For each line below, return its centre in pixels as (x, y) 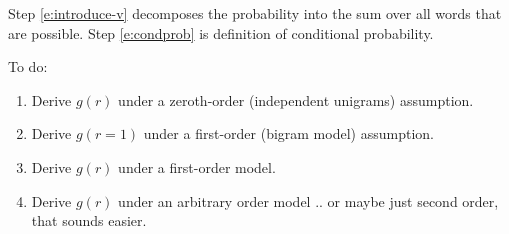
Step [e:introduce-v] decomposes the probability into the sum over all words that (255, 13)
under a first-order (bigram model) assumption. (288, 133)
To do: (28, 66)
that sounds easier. (89, 220)
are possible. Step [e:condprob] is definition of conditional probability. (221, 32)
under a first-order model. (197, 166)
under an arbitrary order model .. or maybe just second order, (308, 200)
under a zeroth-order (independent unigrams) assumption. (296, 99)
